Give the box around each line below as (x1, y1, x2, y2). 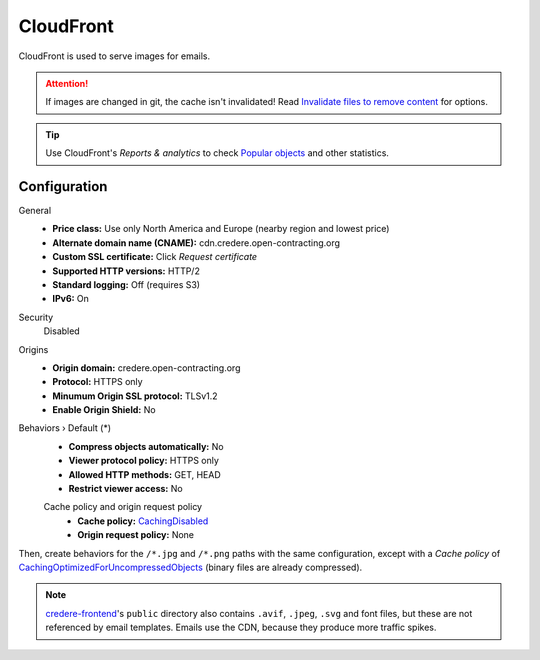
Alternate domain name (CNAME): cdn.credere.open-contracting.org (52, 236, 340, 249)
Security (18, 311, 54, 323)
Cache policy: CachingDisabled (77, 515, 209, 527)
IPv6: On (52, 293, 90, 305)
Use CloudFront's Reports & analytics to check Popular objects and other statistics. (45, 147, 390, 159)
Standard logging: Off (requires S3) (52, 278, 200, 290)
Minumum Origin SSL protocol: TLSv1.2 (52, 390, 219, 402)
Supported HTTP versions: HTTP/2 (52, 265, 200, 277)
